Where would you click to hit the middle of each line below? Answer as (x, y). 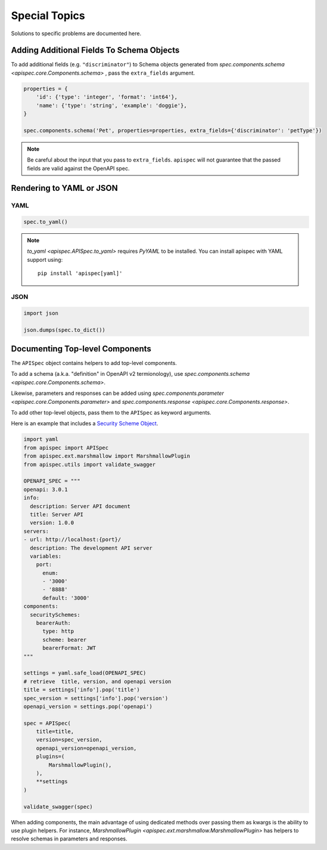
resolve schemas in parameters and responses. (69, 839)
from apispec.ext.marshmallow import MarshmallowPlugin (107, 456)
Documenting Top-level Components (81, 349)
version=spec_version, (69, 740)
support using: (45, 259)
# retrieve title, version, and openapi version (97, 681)
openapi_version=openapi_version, (86, 748)
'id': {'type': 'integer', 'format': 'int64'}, (107, 97)
